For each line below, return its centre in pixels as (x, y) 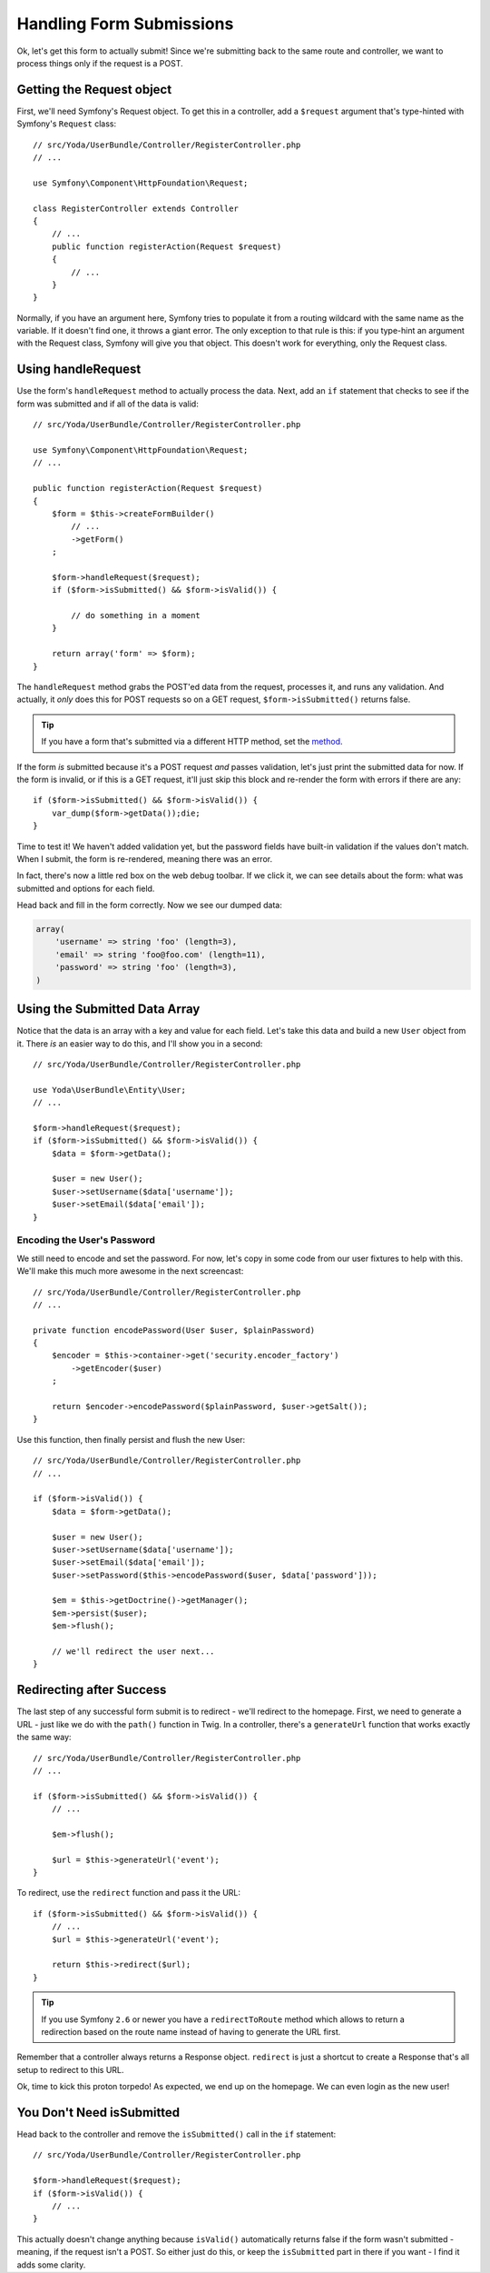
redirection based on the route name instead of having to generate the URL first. (191, 2031)
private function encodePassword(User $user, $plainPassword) (174, 1330)
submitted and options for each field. (86, 888)
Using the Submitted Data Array (108, 1009)
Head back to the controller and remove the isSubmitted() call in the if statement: (176, 2134)
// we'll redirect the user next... (133, 1652)
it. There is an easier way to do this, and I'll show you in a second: (140, 1043)
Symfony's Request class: (67, 124)
